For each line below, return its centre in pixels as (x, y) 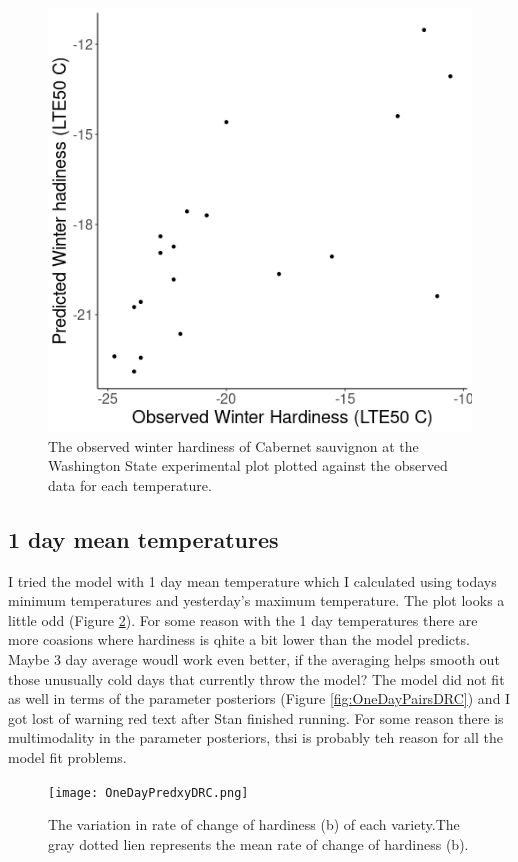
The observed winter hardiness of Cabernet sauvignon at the (233, 445)
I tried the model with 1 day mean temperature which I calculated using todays (252, 580)
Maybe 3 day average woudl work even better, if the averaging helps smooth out (254, 658)
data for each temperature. (130, 484)
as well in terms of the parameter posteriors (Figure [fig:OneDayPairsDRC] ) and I (259, 698)
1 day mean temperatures (143, 538)
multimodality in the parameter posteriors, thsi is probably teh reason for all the (255, 737)
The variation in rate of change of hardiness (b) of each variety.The (254, 824)
